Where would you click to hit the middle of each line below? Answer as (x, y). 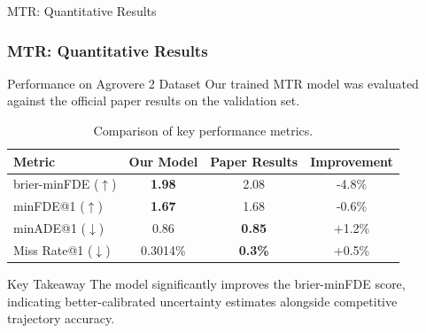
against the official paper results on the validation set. (154, 101)
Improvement (352, 161)
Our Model (163, 161)
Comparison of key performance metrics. (203, 130)
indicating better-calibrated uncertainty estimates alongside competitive (202, 301)
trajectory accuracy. (61, 318)
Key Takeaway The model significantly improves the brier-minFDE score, (206, 284)
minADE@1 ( (50, 228)
